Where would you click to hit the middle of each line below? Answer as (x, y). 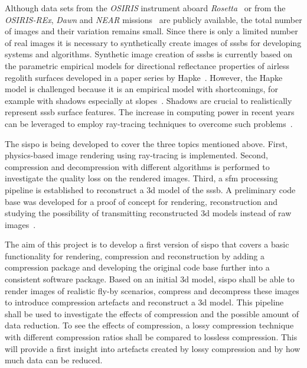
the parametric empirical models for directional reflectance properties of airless (147, 65)
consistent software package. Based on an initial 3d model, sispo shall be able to (150, 279)
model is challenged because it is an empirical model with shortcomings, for (141, 89)
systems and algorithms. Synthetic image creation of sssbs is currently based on (149, 54)
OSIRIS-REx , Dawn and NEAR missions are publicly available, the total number (153, 19)
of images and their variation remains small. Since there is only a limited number (151, 31)
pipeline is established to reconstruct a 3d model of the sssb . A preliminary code (150, 189)
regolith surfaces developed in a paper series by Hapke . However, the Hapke (144, 77)
